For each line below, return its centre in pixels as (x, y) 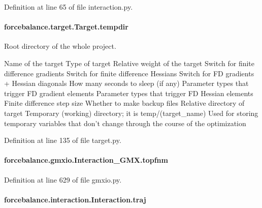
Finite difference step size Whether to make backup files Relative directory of (124, 103)
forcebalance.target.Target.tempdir (66, 27)
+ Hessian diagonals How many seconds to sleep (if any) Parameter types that (126, 83)
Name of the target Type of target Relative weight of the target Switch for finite (129, 63)
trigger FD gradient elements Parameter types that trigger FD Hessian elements (129, 93)
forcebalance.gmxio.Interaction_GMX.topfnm (86, 160)
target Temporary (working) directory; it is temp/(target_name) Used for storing (131, 113)
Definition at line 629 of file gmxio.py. (63, 179)
